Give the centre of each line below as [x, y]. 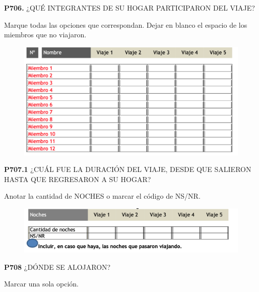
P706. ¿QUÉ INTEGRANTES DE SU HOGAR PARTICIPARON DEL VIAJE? [129, 8]
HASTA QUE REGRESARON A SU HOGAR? [78, 179]
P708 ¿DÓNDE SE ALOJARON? [57, 267]
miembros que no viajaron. [45, 35]
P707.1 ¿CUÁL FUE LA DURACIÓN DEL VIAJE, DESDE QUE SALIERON [128, 169]
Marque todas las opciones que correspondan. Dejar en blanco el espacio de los [126, 24]
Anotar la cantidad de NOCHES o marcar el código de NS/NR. [102, 196]
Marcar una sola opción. [41, 284]
